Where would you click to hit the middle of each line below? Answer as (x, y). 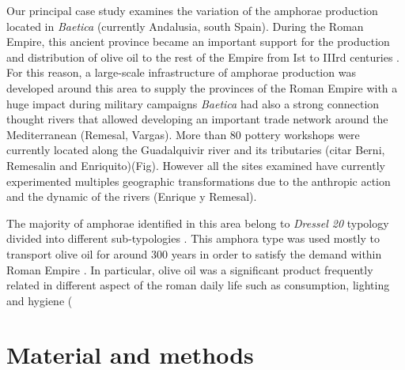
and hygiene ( (40, 300)
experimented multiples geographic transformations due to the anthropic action (199, 181)
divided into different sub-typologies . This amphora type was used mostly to (193, 238)
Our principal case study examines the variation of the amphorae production (192, 10)
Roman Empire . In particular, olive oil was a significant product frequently (190, 269)
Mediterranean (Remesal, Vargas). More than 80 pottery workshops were (183, 134)
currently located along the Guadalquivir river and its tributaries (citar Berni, (196, 150)
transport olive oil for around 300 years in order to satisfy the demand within (194, 253)
